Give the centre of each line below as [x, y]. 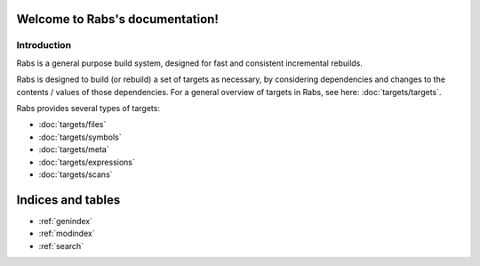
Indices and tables [68, 200]
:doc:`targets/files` [72, 125]
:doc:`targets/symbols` [80, 137]
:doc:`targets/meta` [74, 149]
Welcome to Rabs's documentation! [118, 19]
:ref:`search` [61, 246]
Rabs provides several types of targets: [88, 108]
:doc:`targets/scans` [76, 174]
